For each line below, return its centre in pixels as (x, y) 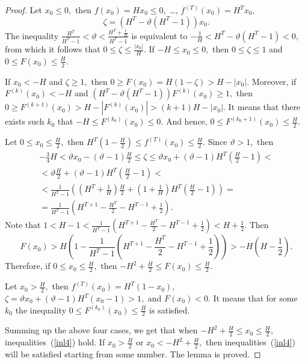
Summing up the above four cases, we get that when (101, 330)
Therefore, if (28, 266)
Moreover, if (274, 81)
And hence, (186, 121)
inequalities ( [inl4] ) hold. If (55, 342)
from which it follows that (53, 49)
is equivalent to (159, 35)
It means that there (264, 107)
